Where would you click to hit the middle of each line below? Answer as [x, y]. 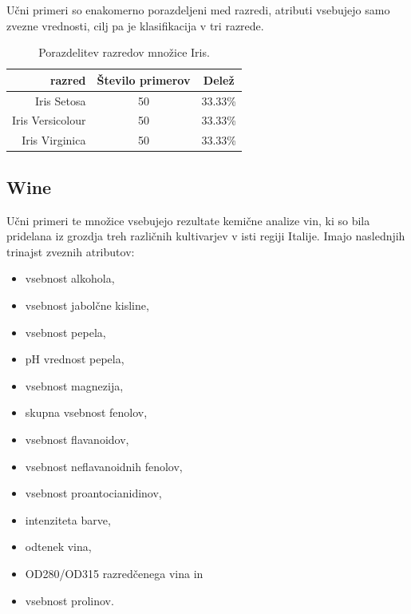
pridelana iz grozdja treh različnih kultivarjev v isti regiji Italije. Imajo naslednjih [206, 236]
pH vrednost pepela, [75, 359]
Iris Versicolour [49, 120]
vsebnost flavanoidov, [77, 439]
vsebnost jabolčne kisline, [87, 305]
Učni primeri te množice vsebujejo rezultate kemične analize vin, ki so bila [188, 220]
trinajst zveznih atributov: [71, 251]
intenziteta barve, [68, 519]
